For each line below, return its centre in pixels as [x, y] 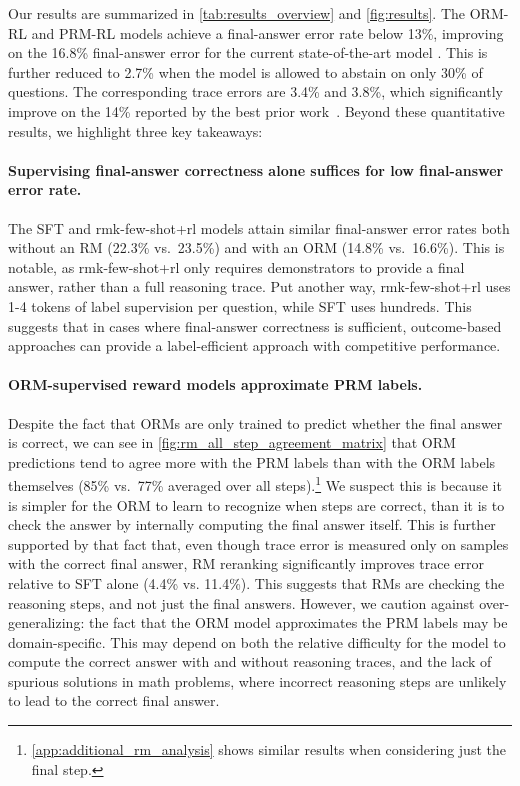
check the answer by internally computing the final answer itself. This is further [252, 524]
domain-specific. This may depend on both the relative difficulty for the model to [257, 641]
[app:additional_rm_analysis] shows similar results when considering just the [268, 749]
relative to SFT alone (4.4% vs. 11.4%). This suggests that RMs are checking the [256, 582]
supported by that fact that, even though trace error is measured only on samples [258, 543]
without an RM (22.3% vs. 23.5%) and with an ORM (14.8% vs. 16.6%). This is [256, 247]
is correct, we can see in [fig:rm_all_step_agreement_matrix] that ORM [232, 442]
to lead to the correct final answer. [114, 700]
